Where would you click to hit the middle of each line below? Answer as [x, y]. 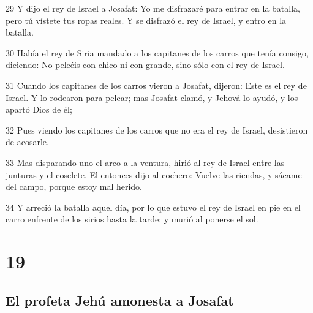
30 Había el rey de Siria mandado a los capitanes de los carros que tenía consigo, [157, 52]
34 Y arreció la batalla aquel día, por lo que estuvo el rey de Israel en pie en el [153, 207]
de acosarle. [27, 142]
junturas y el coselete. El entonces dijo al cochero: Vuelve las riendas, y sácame [154, 174]
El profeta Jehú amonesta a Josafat [120, 300]
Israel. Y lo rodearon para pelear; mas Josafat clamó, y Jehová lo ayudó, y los [152, 97]
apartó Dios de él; [39, 109]
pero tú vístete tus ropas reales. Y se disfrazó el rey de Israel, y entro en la [146, 20]
